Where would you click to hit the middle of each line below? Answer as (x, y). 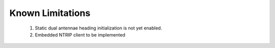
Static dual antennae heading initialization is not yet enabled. (99, 28)
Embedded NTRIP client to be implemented (80, 34)
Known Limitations (50, 13)
